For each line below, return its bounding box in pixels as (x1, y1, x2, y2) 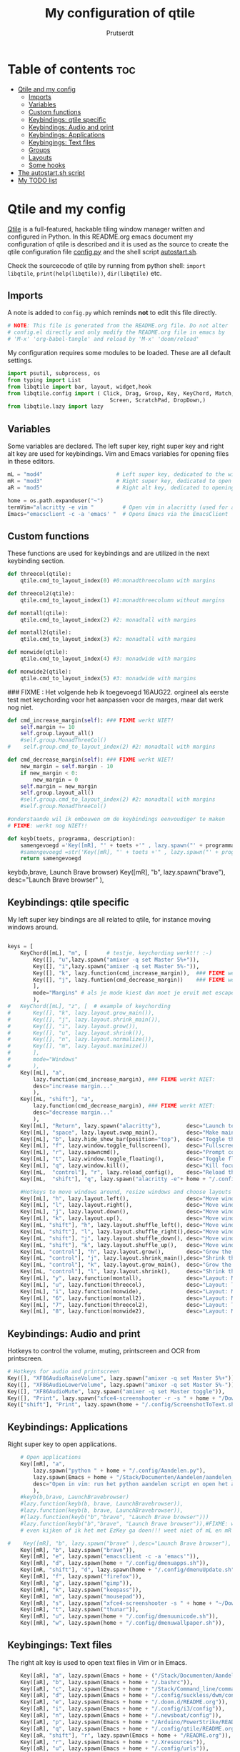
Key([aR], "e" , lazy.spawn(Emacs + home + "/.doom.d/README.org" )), (20, 1698, 229, 1706)
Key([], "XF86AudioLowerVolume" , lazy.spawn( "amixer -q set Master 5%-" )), (7, 1381, 238, 1388)
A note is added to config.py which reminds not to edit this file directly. (7, 309, 217, 317)
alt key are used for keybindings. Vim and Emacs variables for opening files (7, 449, 229, 458)
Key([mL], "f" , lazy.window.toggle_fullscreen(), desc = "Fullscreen (20, 1142, 238, 1150)
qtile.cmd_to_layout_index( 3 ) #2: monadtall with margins (20, 636, 196, 643)
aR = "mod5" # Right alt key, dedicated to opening (7, 484, 235, 491)
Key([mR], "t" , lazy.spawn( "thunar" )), (20, 1606, 139, 1613)
